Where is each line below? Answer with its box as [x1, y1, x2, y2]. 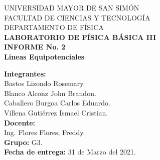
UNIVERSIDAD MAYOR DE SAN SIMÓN [4, 2, 139, 12]
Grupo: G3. [4, 136, 43, 147]
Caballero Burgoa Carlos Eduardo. [4, 97, 110, 108]
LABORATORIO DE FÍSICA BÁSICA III [4, 31, 156, 42]
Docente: [4, 117, 35, 127]
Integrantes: [4, 68, 46, 78]
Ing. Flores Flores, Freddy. [4, 127, 85, 137]
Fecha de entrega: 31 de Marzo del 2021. [4, 146, 136, 157]
